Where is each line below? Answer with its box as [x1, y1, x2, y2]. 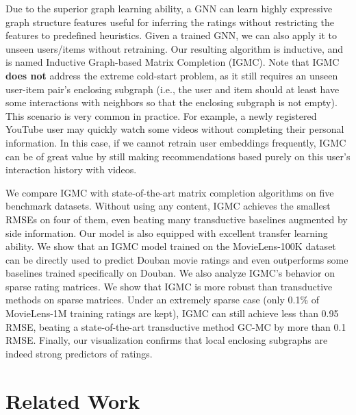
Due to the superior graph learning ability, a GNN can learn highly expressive [5, 1, 333, 15]
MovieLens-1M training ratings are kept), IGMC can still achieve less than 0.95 [5, 306, 339, 320]
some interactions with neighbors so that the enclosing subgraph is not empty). [5, 95, 338, 110]
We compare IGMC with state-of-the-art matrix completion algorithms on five [5, 185, 334, 199]
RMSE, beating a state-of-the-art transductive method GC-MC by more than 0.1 [5, 319, 346, 334]
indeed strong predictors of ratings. [5, 346, 153, 360]
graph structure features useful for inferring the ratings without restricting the [5, 14, 334, 29]
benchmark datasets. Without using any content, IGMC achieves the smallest [5, 199, 331, 213]
